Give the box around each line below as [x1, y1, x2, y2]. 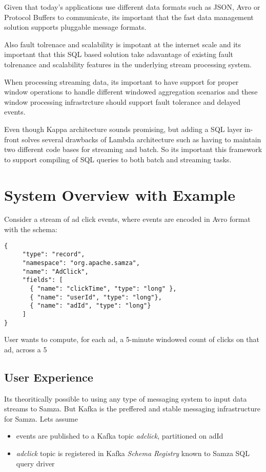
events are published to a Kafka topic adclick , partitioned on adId [16, 430, 223, 441]
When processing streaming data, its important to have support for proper [4, 76, 239, 87]
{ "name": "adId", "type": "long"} [30, 302, 151, 310]
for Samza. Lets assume [4, 413, 78, 424]
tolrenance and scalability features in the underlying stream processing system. [4, 59, 252, 69]
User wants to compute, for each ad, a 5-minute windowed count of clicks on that [4, 334, 260, 345]
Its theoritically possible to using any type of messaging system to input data [4, 393, 247, 404]
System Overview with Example [4, 184, 235, 205]
